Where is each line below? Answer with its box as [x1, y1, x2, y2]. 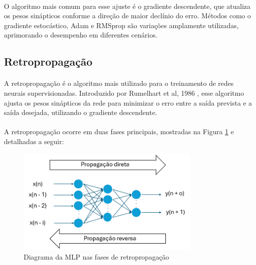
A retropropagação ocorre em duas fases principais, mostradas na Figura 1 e [4, 126, 234, 137]
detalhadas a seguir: [4, 136, 64, 146]
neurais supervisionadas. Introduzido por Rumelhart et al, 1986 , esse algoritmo [4, 87, 244, 98]
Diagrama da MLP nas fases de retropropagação [24, 251, 169, 262]
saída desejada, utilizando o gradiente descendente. [4, 107, 157, 117]
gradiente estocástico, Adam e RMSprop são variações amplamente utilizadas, [4, 20, 239, 30]
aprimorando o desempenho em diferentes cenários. [4, 30, 158, 40]
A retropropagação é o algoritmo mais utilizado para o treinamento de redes [4, 78, 234, 88]
